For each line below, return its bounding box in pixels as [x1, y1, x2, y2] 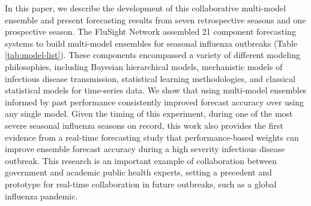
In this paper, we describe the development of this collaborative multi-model [5, 2, 286, 14]
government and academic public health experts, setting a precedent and [5, 166, 272, 178]
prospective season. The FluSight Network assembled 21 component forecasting [5, 25, 296, 38]
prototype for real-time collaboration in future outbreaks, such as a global [5, 177, 277, 190]
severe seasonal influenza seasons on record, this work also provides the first [5, 119, 283, 131]
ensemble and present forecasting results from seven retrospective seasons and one [5, 13, 306, 26]
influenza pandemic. [5, 189, 78, 202]
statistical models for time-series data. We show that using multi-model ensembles [5, 84, 307, 96]
